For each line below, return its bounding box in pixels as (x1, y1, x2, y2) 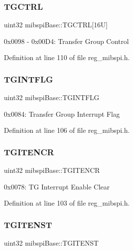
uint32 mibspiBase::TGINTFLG (4, 92, 99, 103)
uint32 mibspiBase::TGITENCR (4, 165, 100, 175)
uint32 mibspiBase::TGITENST (4, 238, 99, 248)
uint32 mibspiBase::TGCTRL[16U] (4, 20, 108, 30)
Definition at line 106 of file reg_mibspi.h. (4, 125, 130, 135)
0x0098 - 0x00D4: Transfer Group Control (4, 36, 129, 46)
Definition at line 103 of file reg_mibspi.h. (4, 198, 130, 208)
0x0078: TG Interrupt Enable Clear (4, 181, 110, 191)
